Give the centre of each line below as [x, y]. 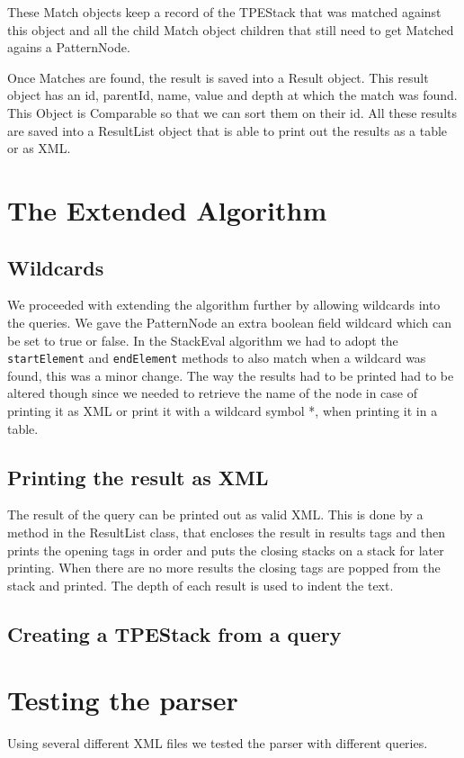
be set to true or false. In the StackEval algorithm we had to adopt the [203, 340]
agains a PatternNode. [69, 47]
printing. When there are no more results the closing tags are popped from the [224, 568]
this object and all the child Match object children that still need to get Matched [231, 29]
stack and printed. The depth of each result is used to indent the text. [201, 585]
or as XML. [39, 148]
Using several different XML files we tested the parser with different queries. [218, 743]
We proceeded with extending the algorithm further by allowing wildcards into [224, 305]
